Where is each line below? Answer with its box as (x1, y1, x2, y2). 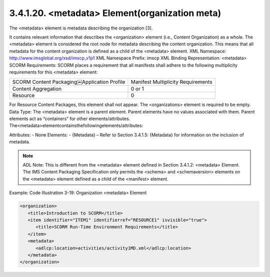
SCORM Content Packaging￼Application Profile (12, 78, 125, 85)
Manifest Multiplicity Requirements (130, 78, 212, 85)
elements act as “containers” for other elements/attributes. (9, 115, 130, 122)
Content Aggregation (12, 85, 62, 92)
